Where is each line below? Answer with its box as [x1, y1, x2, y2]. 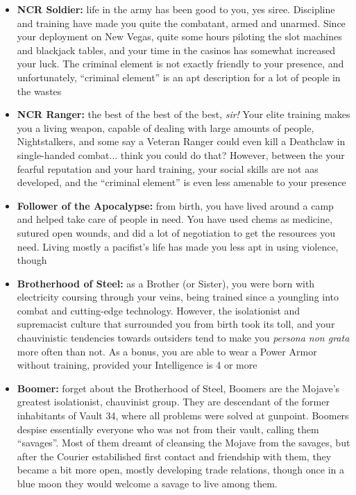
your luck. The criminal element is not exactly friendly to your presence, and [17, 56, 344, 71]
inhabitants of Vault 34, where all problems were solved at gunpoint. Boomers [17, 408, 349, 423]
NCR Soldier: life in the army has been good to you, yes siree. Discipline [17, 2, 335, 16]
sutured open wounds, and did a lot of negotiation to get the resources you [17, 225, 335, 240]
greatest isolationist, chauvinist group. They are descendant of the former [17, 394, 330, 409]
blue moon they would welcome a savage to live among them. [17, 476, 278, 490]
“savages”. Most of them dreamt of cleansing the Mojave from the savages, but [17, 435, 350, 450]
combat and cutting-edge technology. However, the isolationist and [17, 303, 300, 317]
